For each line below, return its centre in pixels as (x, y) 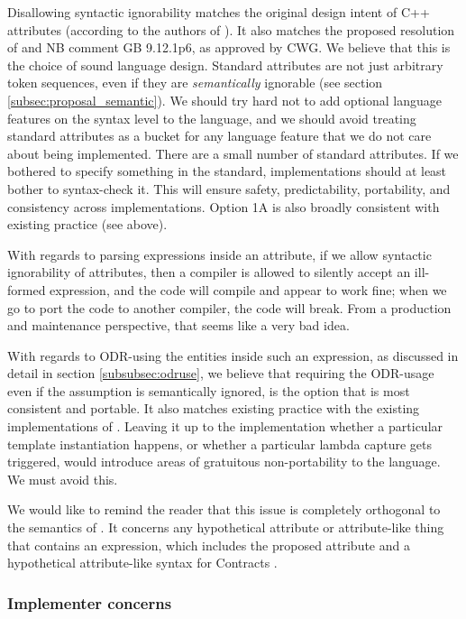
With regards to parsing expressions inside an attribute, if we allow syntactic (219, 254)
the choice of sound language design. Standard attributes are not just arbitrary (225, 65)
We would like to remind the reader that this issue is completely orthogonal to (224, 509)
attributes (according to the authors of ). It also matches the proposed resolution (231, 29)
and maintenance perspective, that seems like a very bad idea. (178, 325)
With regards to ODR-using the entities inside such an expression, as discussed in (233, 355)
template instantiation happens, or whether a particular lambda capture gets (220, 443)
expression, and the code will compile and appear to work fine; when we (248, 289)
